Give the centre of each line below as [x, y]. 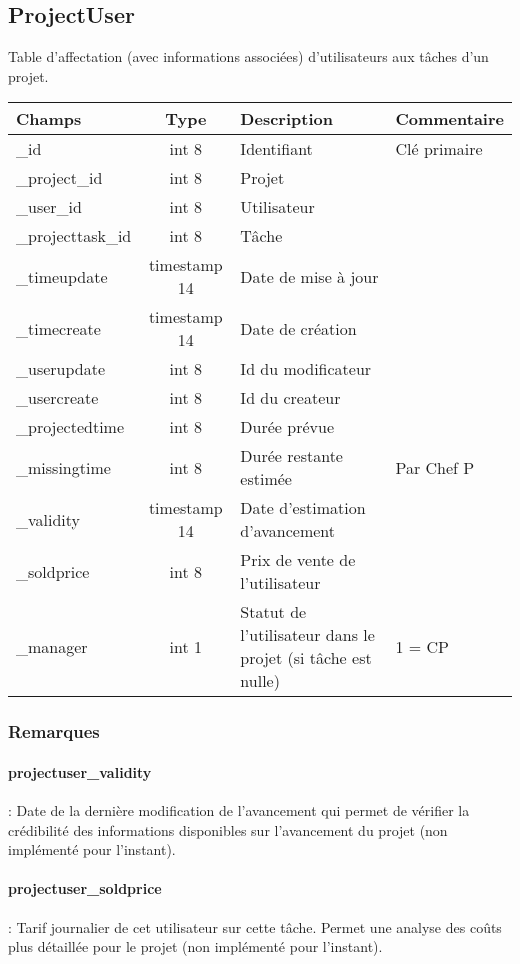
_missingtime [63, 467]
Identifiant [276, 149]
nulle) [260, 681]
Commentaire [449, 119]
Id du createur [290, 398]
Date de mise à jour [309, 276]
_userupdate [61, 369]
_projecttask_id [74, 236]
